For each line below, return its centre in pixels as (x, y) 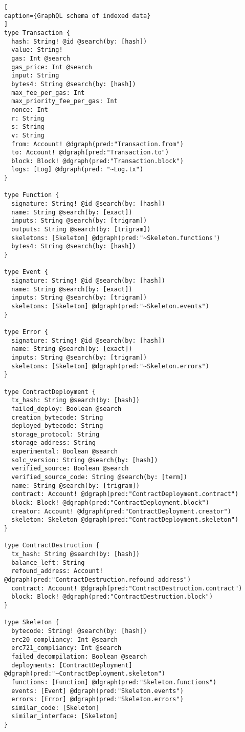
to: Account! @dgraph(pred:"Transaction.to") (90, 153)
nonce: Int (30, 110)
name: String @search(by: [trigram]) (75, 486)
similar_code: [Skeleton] (55, 708)
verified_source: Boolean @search (70, 469)
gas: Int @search (41, 58)
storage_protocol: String (55, 434)
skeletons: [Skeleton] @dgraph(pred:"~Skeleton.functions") (116, 238)
